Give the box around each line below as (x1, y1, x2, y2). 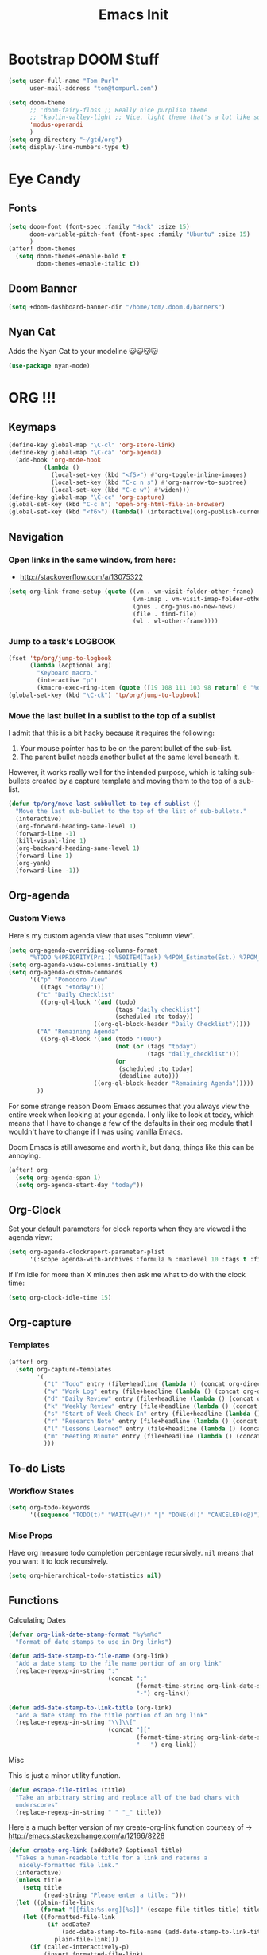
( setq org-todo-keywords (8, 1503, 91, 1512)
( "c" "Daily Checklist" (37, 990, 115, 998)
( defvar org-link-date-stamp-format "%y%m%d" (8, 1630, 161, 1638)
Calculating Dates (8, 1615, 66, 1624)
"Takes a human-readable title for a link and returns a (15, 1854, 208, 1863)
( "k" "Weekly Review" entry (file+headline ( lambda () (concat (43, 1402, 258, 1410)
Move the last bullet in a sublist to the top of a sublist (8, 710, 216, 721)
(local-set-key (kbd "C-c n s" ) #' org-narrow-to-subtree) (50, 478, 247, 486)
